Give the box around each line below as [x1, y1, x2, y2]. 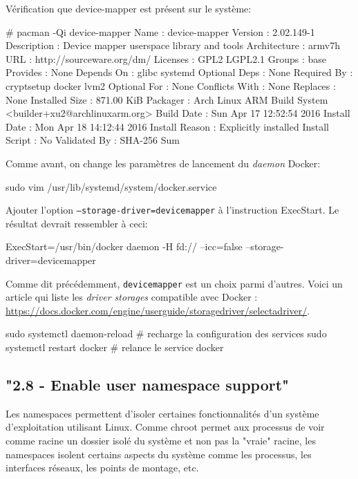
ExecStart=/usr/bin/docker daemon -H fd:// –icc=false [6, 239, 243, 254]
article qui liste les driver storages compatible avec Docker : [6, 290, 258, 304]
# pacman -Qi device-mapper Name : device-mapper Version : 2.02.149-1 [6, 24, 315, 39]
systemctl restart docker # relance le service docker [6, 340, 224, 354]
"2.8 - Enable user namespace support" [6, 373, 290, 395]
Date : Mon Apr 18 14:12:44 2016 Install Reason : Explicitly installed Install [6, 119, 330, 133]
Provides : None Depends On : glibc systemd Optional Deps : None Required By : [6, 65, 353, 79]
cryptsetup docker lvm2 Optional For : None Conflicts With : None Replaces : [6, 78, 336, 93]
